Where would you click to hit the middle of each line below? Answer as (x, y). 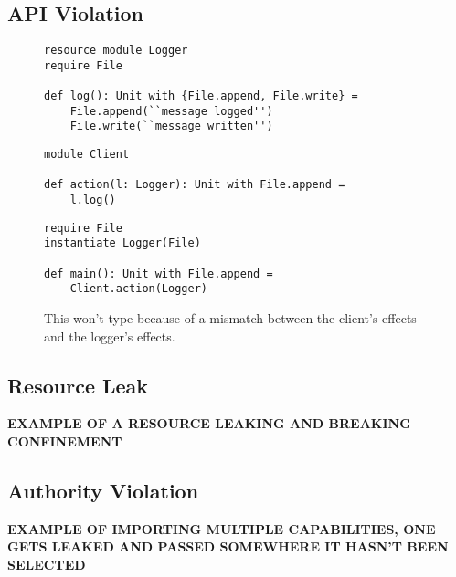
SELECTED (47, 565)
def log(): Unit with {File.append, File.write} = (201, 96)
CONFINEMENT (65, 441)
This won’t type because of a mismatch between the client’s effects (230, 318)
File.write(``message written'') (171, 126)
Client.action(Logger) (138, 289)
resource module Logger (116, 51)
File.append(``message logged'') (171, 111)
